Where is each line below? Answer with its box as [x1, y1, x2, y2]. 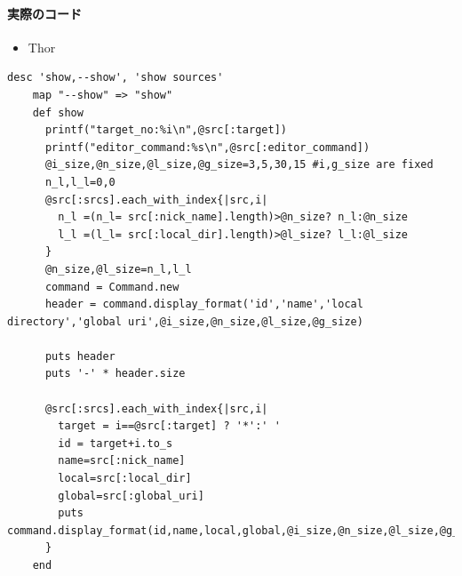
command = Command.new [44, 280, 179, 293]
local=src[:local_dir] [58, 472, 192, 485]
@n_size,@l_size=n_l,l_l [44, 262, 192, 276]
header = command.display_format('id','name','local [44, 298, 363, 311]
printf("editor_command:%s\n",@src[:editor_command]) [44, 140, 370, 154]
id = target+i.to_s [58, 436, 173, 450]
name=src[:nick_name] [58, 454, 186, 468]
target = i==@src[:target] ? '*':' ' [58, 420, 281, 433]
